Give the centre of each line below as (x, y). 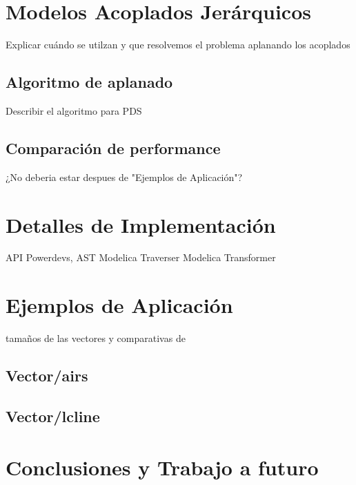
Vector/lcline (53, 416)
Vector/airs (47, 375)
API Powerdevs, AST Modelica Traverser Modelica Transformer (141, 257)
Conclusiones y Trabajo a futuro (162, 467)
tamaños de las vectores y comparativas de (96, 338)
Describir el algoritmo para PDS (74, 110)
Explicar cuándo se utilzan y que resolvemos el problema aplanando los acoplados (178, 45)
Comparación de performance (113, 148)
